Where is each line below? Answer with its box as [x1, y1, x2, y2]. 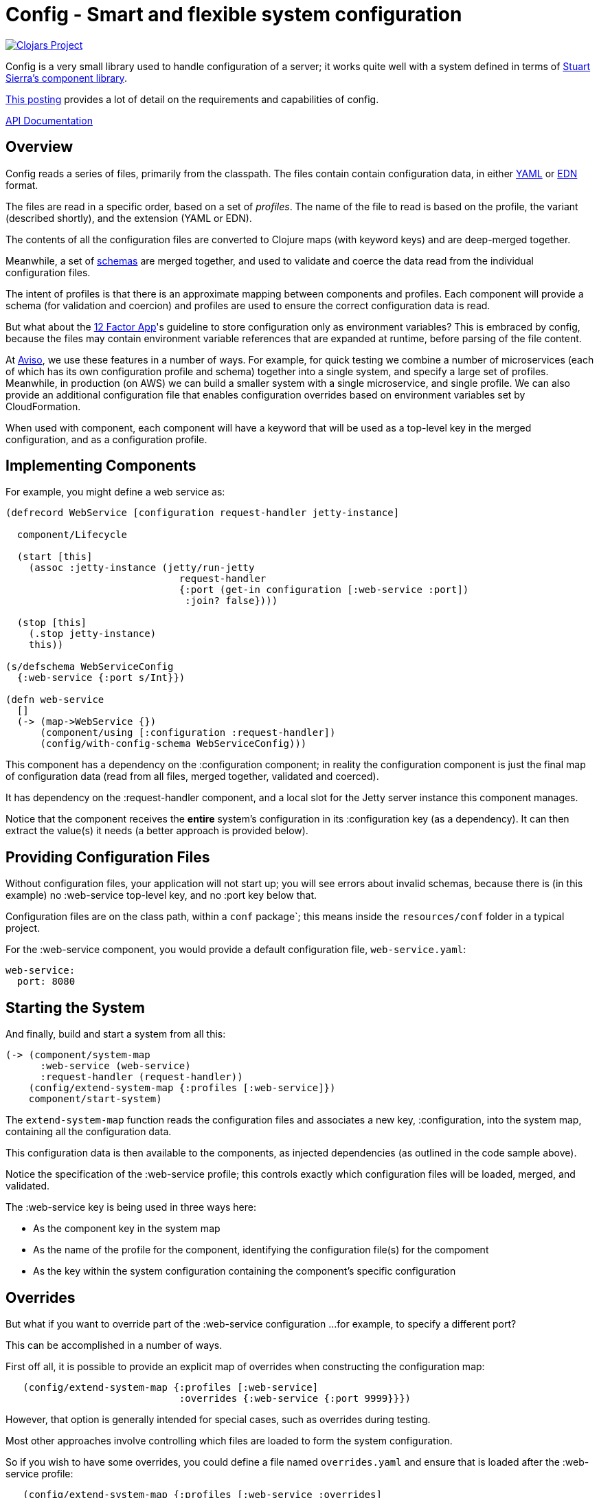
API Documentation [5, 114, 93, 126]
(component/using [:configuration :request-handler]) [40, 727, 336, 739]
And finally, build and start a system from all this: [5, 1028, 226, 1040]
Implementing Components [5, 457, 196, 475]
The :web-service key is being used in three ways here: [5, 1201, 257, 1214]
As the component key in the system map [33, 1222, 221, 1235]
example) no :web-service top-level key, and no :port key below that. [5, 889, 317, 902]
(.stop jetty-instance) [28, 628, 157, 640]
